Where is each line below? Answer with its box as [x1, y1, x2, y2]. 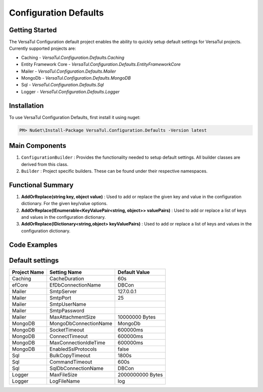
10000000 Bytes [117, 313, 156, 320]
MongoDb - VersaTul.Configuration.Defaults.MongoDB [21, 75, 131, 81]
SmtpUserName [49, 301, 86, 308]
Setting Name [49, 268, 82, 275]
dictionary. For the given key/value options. [21, 201, 108, 206]
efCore [12, 281, 28, 288]
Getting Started [9, 26, 57, 34]
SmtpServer [49, 288, 77, 295]
